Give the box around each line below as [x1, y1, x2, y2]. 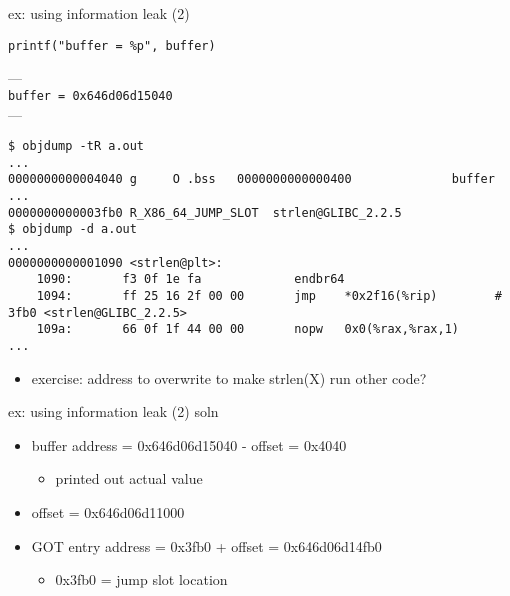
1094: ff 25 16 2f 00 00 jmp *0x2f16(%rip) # [36, 289, 502, 303]
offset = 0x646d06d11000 [31, 502, 185, 522]
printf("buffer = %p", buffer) [8, 38, 216, 53]
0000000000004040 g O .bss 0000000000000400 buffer [8, 172, 495, 187]
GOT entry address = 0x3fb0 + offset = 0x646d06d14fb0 [31, 535, 382, 556]
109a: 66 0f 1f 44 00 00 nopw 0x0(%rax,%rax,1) [36, 322, 460, 337]
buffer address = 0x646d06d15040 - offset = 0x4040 [31, 434, 347, 455]
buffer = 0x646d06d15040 [8, 88, 173, 103]
